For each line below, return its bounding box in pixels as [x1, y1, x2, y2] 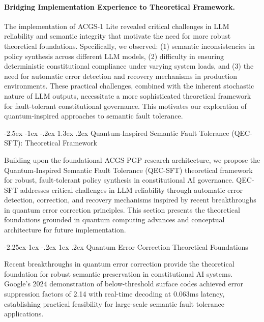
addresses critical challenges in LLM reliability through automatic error [20, 184, 243, 195]
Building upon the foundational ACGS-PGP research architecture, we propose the [4, 154, 260, 165]
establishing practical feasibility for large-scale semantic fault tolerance [4, 298, 224, 309]
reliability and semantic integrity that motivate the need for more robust [4, 31, 231, 41]
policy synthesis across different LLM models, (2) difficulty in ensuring [4, 50, 224, 61]
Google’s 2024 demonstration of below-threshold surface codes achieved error [4, 278, 244, 289]
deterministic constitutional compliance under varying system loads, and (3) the [4, 61, 254, 71]
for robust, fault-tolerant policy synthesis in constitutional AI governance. [4, 174, 234, 185]
